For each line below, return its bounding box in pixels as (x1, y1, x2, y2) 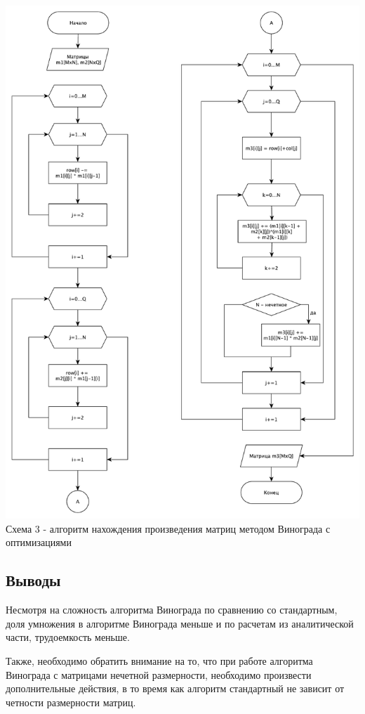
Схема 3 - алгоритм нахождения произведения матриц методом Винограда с (6, 521, 331, 535)
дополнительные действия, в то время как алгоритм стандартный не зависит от (6, 681, 345, 696)
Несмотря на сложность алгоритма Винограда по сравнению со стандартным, (6, 602, 338, 617)
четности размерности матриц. (6, 694, 136, 709)
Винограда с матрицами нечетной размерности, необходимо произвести (6, 667, 312, 682)
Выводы (6, 569, 61, 591)
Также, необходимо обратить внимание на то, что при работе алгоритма (6, 654, 313, 668)
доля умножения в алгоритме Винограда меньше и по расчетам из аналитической (6, 616, 354, 630)
